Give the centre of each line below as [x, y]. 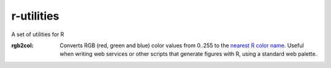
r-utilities [35, 16]
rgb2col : [22, 45]
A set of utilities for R [38, 34]
